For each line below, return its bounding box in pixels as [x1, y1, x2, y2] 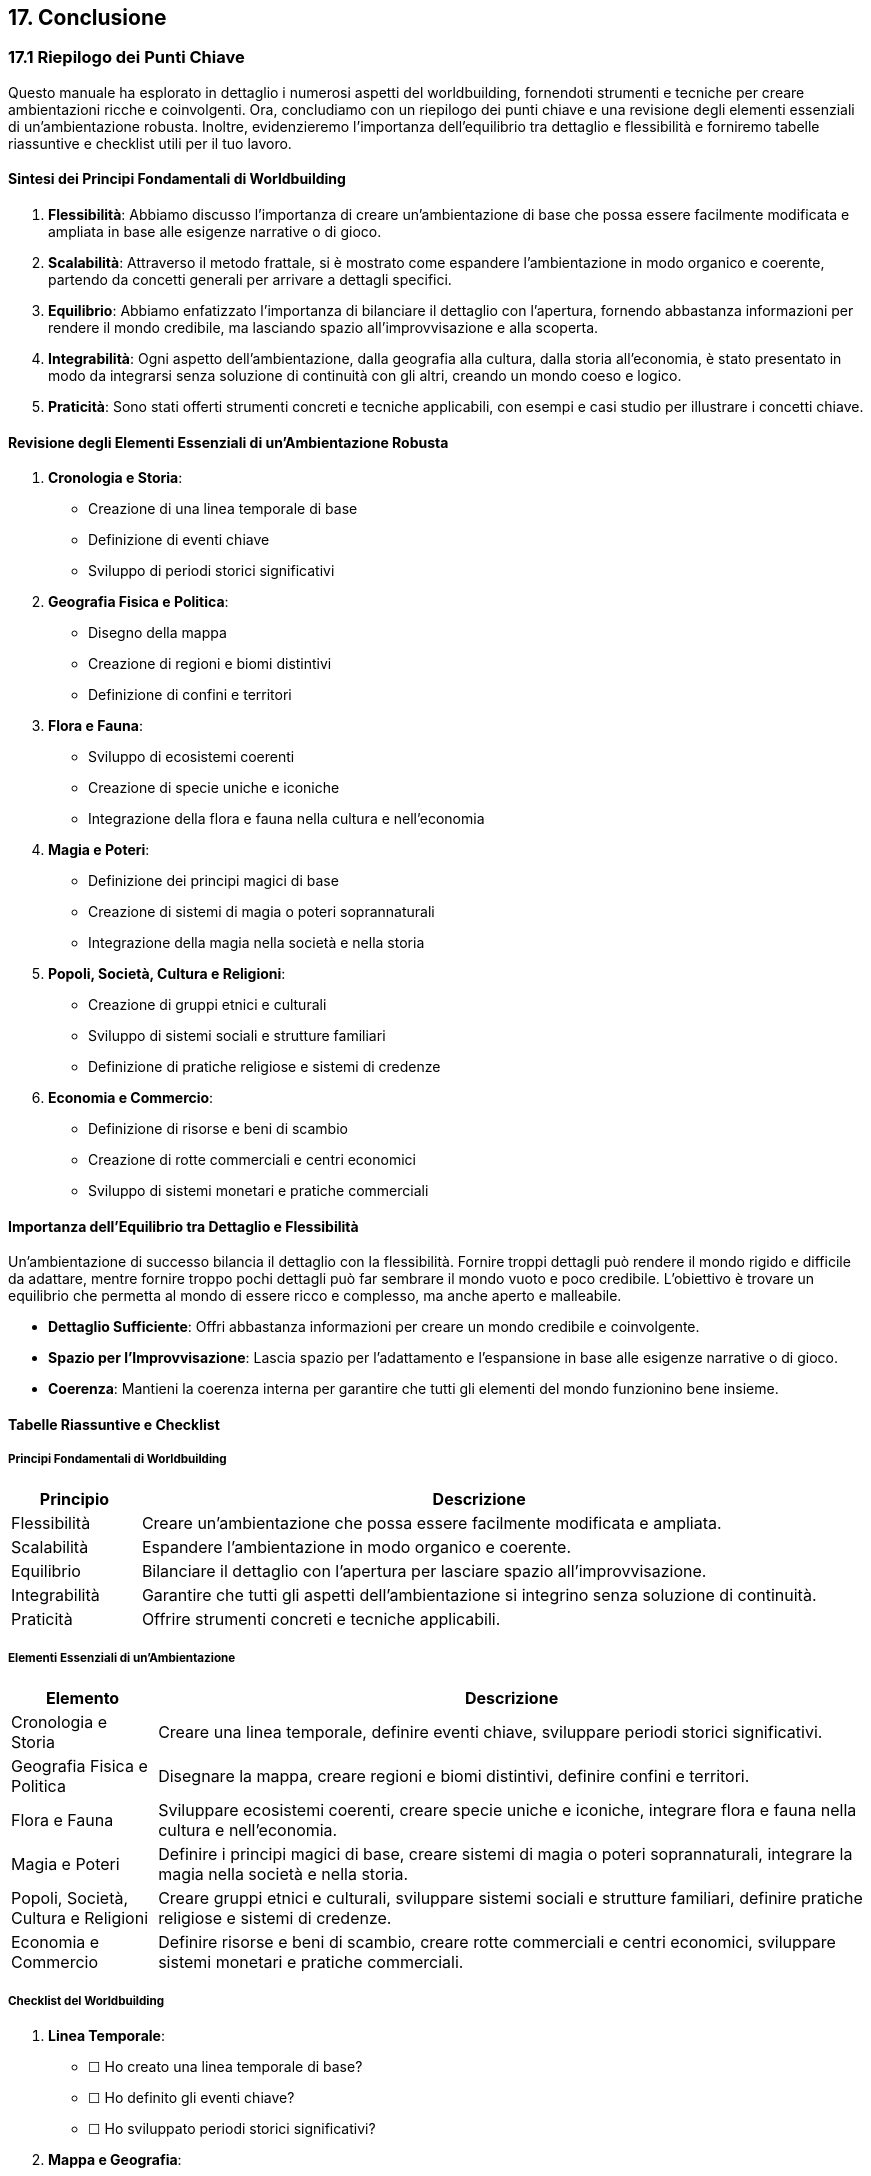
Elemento [45, 1687, 120, 1708]
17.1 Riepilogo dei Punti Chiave [8, 47, 245, 68]
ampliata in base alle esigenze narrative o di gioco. [48, 223, 382, 241]
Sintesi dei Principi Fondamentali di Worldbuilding [8, 170, 346, 188]
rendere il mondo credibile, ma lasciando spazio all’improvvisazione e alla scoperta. [48, 319, 599, 337]
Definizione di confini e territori [88, 686, 292, 704]
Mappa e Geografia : [48, 2151, 182, 2169]
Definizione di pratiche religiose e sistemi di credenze [88, 1058, 441, 1076]
